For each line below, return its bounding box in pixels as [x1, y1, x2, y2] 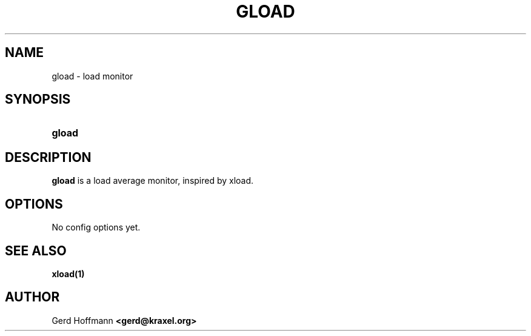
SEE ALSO [5, 243, 67, 258]
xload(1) [52, 268, 85, 279]
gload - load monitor [52, 70, 133, 81]
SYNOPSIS [5, 92, 71, 107]
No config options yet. [52, 222, 141, 233]
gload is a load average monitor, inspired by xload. [52, 175, 254, 186]
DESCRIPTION [5, 149, 92, 165]
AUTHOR [5, 289, 60, 305]
